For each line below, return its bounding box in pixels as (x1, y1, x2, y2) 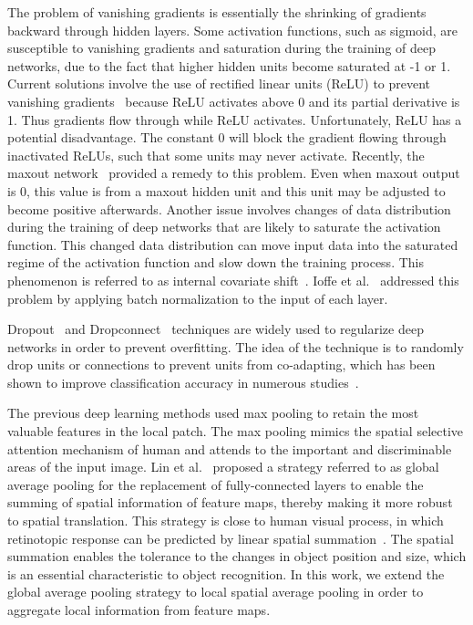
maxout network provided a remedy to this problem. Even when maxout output (7, 163, 460, 182)
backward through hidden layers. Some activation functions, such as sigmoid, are (7, 20, 458, 39)
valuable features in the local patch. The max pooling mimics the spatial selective (7, 422, 464, 441)
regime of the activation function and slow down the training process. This (7, 253, 424, 272)
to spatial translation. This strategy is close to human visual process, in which (7, 511, 444, 530)
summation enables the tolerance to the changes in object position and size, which (7, 547, 467, 566)
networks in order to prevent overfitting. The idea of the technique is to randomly (7, 337, 464, 356)
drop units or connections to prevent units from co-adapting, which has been (7, 355, 436, 374)
